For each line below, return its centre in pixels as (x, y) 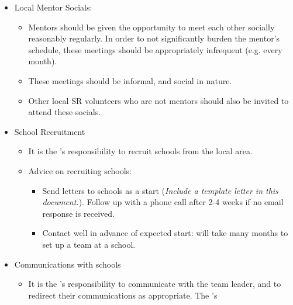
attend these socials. (65, 112)
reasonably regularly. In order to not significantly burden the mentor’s (154, 38)
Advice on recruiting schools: (80, 170)
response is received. (78, 213)
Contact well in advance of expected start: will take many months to (165, 233)
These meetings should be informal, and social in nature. (130, 80)
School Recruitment (50, 131)
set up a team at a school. (89, 244)
